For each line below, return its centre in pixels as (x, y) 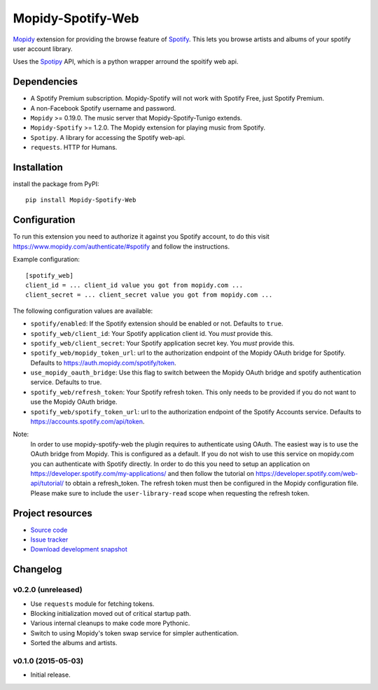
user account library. (43, 48)
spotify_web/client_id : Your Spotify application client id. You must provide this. (152, 333)
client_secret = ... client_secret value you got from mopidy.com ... (149, 295)
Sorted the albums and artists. (74, 643)
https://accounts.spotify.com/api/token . (87, 422)
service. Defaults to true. (66, 382)
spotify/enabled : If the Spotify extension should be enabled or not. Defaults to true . (157, 324)
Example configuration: (47, 260)
